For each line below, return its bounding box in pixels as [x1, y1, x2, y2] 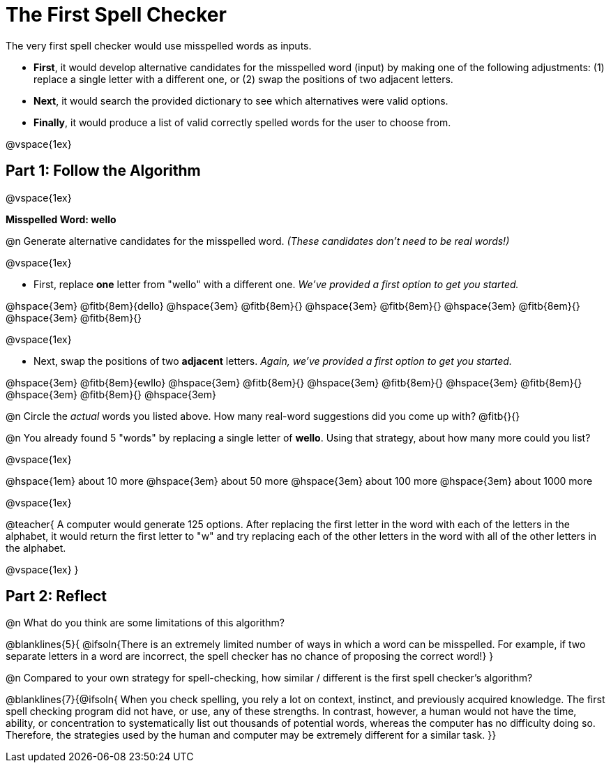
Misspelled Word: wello [6, 213, 116, 225]
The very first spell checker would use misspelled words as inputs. [6, 39, 312, 52]
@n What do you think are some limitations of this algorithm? [6, 617, 285, 629]
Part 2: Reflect [6, 587, 107, 605]
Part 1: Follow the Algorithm [6, 162, 201, 180]
